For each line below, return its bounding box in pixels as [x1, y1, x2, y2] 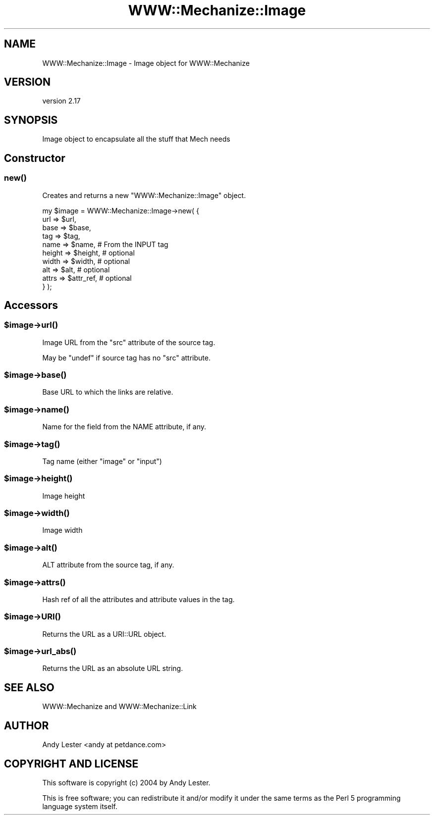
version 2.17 [42, 97, 81, 105]
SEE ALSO [4, 681, 54, 694]
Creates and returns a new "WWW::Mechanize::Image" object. [42, 191, 246, 200]
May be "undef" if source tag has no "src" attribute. [42, 353, 211, 362]
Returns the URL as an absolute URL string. [42, 664, 183, 673]
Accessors [4, 299, 58, 311]
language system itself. [42, 802, 117, 811]
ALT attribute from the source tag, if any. [42, 561, 174, 569]
